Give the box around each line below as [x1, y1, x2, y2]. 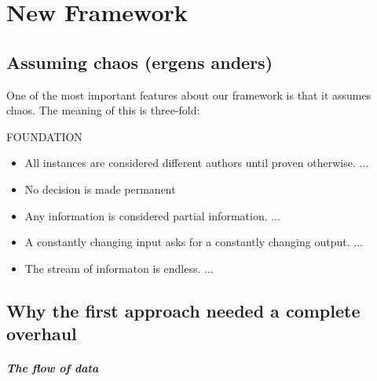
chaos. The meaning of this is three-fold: [6, 102, 200, 118]
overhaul [6, 321, 77, 346]
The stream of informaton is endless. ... [24, 259, 214, 276]
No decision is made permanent [24, 180, 176, 197]
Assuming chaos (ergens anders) [6, 49, 273, 74]
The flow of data [6, 360, 99, 376]
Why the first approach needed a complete [6, 298, 361, 322]
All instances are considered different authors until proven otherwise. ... [24, 154, 369, 171]
